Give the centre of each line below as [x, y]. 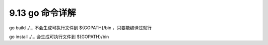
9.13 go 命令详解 [43, 13]
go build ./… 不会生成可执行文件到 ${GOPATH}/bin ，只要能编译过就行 [80, 28]
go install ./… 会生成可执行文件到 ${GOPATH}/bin [59, 37]
